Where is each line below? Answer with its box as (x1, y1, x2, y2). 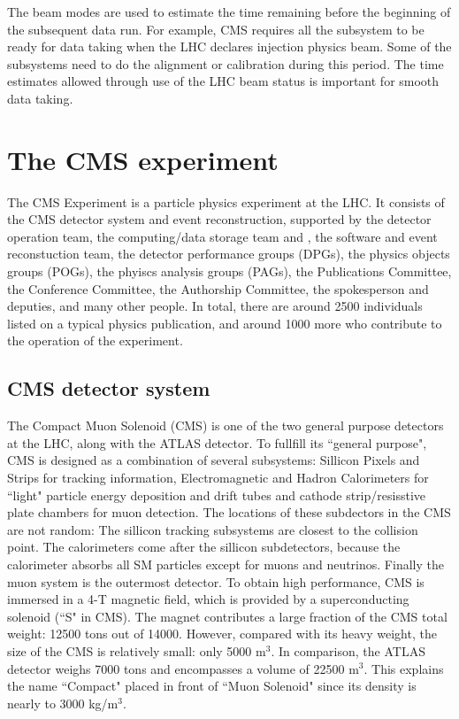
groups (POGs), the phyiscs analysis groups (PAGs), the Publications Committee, (7, 262, 452, 281)
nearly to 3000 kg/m (7, 693, 119, 712)
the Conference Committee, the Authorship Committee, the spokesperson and (7, 279, 429, 298)
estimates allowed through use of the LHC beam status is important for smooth (7, 72, 440, 90)
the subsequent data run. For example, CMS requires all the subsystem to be (7, 19, 425, 38)
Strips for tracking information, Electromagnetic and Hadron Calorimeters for (7, 468, 429, 487)
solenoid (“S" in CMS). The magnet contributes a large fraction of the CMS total (7, 607, 448, 625)
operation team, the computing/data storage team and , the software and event (7, 227, 438, 245)
